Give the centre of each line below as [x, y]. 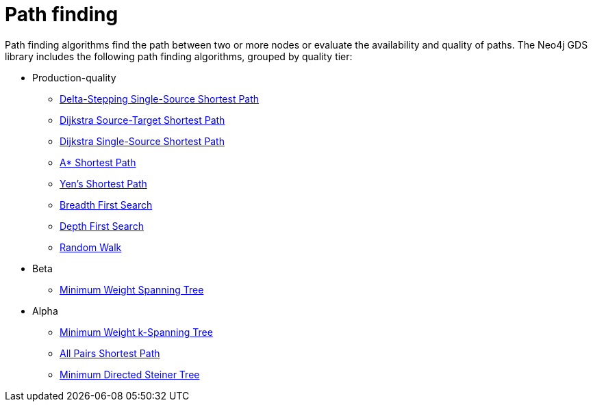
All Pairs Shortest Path [110, 353]
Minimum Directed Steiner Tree [130, 374]
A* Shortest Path [98, 162]
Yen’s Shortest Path [103, 183]
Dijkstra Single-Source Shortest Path [142, 141]
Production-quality [74, 77]
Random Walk [91, 247]
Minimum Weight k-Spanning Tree [136, 332]
